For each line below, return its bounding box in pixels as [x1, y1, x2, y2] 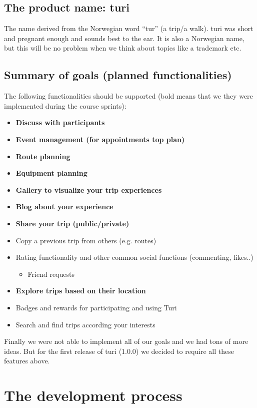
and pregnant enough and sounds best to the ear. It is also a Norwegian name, [4, 33, 244, 43]
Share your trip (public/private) [15, 218, 129, 228]
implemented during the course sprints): [4, 100, 126, 111]
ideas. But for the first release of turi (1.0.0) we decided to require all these [4, 345, 234, 356]
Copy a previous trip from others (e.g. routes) [15, 235, 156, 245]
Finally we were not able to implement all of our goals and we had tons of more [4, 336, 248, 346]
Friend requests [27, 268, 74, 279]
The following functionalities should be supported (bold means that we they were [4, 91, 253, 101]
